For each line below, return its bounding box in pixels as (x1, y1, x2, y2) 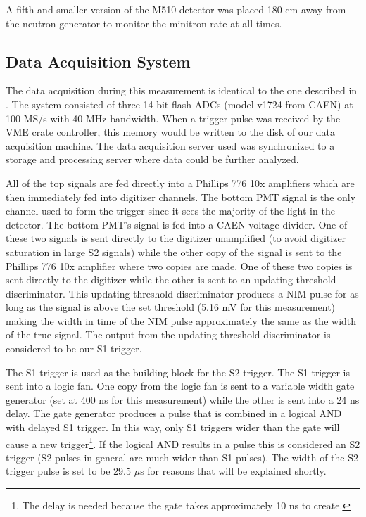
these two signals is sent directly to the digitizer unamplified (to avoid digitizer (6, 231, 346, 245)
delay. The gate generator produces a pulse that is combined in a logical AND (6, 406, 342, 421)
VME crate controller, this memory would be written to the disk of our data (6, 125, 336, 139)
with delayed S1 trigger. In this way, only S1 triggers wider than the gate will (6, 420, 340, 435)
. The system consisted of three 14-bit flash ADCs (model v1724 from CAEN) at (6, 96, 353, 111)
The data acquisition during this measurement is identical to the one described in (6, 83, 358, 98)
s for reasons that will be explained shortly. (140, 464, 327, 478)
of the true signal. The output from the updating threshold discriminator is (6, 327, 331, 342)
